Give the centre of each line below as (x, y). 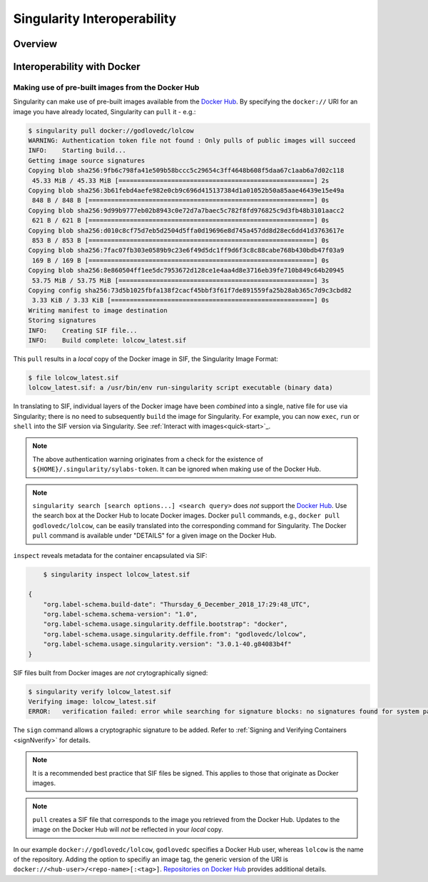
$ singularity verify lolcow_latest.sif (100, 691)
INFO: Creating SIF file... (83, 330)
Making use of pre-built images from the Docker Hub (106, 87)
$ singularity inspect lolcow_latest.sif (117, 574)
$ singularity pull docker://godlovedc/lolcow (111, 131)
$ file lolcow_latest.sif (73, 377)
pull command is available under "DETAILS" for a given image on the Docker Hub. (154, 536)
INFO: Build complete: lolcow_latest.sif (107, 340)
